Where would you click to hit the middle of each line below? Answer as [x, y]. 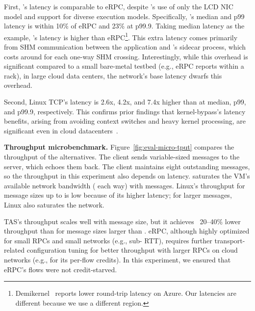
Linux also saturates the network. [54, 204]
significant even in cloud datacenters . [61, 130]
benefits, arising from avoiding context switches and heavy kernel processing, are [125, 121]
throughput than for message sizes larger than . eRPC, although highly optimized [127, 231]
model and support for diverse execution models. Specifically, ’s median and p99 [124, 16]
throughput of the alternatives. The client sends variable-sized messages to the [122, 156]
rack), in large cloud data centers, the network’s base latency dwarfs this [113, 75]
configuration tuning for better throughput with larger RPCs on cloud [132, 250]
